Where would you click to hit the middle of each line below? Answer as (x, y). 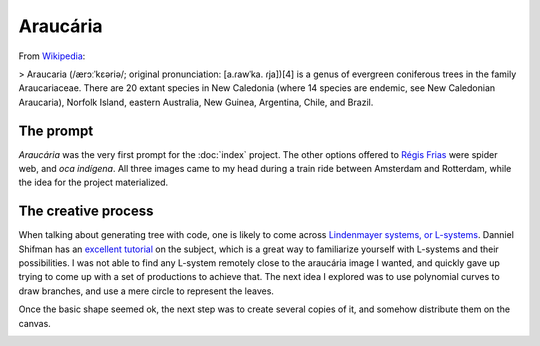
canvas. (35, 323)
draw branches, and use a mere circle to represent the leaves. (146, 291)
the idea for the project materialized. (93, 182)
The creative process (86, 211)
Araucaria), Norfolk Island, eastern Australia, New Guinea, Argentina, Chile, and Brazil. (196, 102)
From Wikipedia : (52, 56)
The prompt (56, 130)
